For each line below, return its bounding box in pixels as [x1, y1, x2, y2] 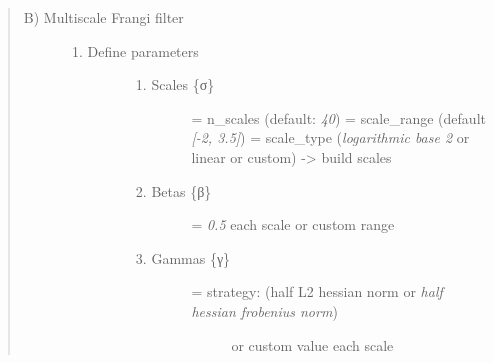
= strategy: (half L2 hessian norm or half [191, 281, 443, 302]
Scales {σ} [151, 74, 215, 95]
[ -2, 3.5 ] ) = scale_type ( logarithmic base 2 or [191, 127, 470, 148]
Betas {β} [151, 180, 212, 201]
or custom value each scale [231, 334, 394, 355]
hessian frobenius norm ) [191, 300, 338, 321]
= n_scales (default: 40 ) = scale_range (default [191, 107, 486, 128]
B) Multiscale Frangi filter [23, 7, 184, 27]
